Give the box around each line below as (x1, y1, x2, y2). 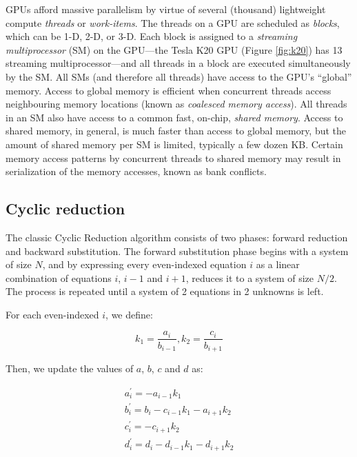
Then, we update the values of (6, 361, 134, 375)
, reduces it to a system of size (185, 270, 314, 285)
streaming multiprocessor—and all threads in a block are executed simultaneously (6, 56, 351, 70)
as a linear (256, 257, 300, 272)
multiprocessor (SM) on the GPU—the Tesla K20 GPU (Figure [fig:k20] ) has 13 (6, 42, 343, 57)
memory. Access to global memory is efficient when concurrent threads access (6, 83, 331, 97)
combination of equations (6, 270, 112, 285)
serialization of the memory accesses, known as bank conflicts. (6, 164, 267, 179)
